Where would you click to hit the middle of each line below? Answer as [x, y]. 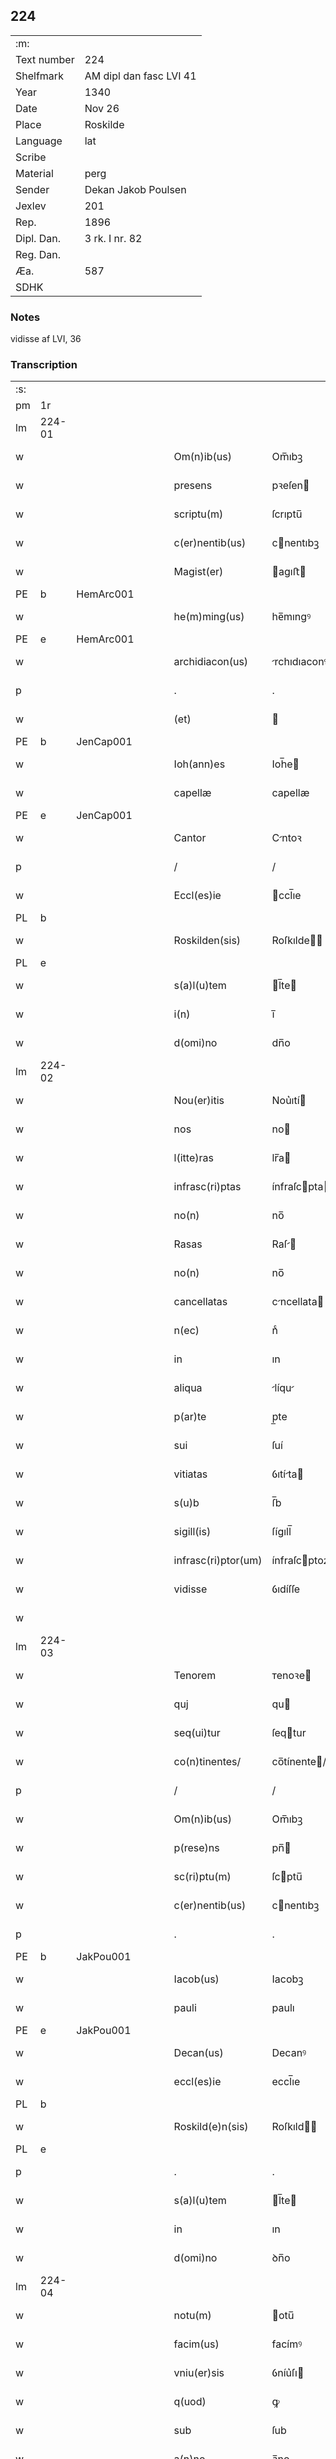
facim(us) [196, 2344]
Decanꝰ [289, 2053]
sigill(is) [192, 1532]
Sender [32, 189]
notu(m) [192, 2316]
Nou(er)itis [199, 1101]
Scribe [31, 157]
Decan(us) [198, 2053]
